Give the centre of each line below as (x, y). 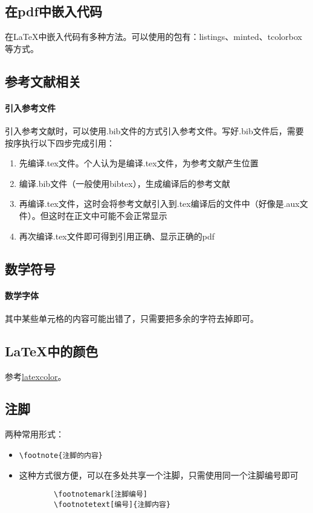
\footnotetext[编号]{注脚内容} (112, 504)
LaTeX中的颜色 (52, 351)
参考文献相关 (43, 81)
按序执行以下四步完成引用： (60, 142)
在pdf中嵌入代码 (53, 11)
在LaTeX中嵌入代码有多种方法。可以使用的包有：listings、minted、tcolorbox (153, 37)
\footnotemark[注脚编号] (101, 495)
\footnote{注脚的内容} (61, 455)
